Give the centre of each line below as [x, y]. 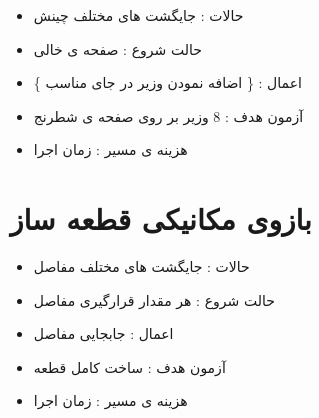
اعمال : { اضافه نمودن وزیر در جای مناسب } [167, 82]
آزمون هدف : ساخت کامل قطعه [129, 366]
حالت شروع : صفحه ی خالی [117, 48]
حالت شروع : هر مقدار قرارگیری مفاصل [154, 299]
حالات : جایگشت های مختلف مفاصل [141, 266]
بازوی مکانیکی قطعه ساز [161, 218]
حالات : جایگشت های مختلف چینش [138, 15]
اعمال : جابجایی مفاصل [103, 333]
